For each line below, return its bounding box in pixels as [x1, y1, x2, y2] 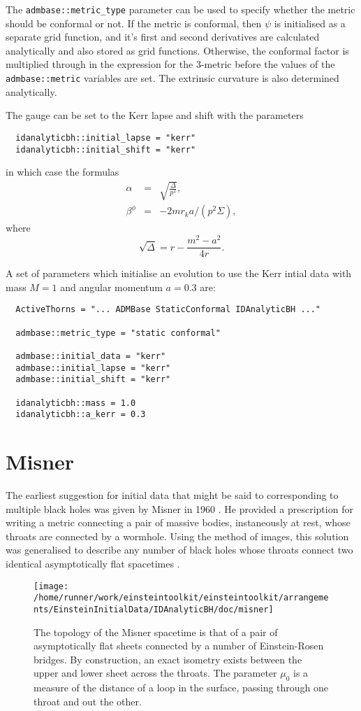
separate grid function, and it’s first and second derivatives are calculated [6, 29, 320, 44]
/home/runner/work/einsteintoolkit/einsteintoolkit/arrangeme [34, 593, 329, 603]
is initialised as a [274, 15, 346, 30]
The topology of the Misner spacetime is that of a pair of [34, 624, 278, 639]
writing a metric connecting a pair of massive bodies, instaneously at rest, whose [6, 515, 351, 530]
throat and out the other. [34, 694, 142, 708]
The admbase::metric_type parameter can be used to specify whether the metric [6, 2, 355, 16]
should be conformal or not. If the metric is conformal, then [6, 15, 262, 30]
